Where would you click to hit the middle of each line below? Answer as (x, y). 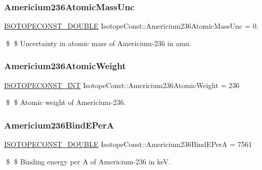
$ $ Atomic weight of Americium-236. (66, 102)
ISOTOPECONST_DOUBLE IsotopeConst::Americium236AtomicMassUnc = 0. (131, 26)
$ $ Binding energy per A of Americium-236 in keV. (88, 161)
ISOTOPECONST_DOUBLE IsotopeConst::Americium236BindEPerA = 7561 (128, 144)
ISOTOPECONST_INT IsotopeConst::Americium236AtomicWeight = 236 (122, 85)
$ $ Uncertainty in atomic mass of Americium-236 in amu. (98, 43)
